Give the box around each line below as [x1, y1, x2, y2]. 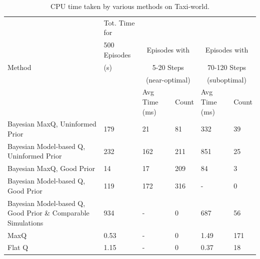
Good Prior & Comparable [7, 207, 89, 218]
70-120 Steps [207, 61, 246, 72]
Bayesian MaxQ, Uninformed [7, 118, 96, 129]
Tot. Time [103, 17, 135, 27]
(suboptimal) [206, 74, 246, 84]
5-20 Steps [152, 61, 184, 72]
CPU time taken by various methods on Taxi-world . [50, 1, 209, 11]
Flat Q [7, 242, 28, 252]
